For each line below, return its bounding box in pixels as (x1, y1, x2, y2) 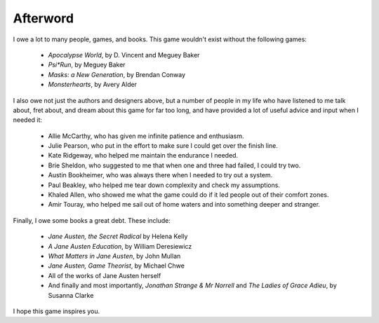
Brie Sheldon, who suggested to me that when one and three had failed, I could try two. (48, 161, 301, 170)
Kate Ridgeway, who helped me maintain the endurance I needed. (48, 151, 239, 160)
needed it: (13, 116, 42, 124)
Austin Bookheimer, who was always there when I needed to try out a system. (48, 171, 273, 179)
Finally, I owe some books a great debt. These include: (13, 216, 171, 224)
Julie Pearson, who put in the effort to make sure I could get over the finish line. (48, 142, 279, 150)
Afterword (13, 11, 74, 26)
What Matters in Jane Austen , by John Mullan (48, 252, 181, 260)
